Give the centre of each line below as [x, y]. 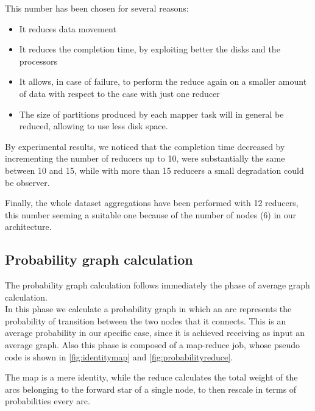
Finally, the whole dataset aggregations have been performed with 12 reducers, [152, 203]
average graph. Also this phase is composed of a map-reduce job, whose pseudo [153, 345]
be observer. [27, 182]
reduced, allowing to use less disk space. [94, 126]
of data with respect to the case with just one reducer [119, 93]
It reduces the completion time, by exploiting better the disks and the [150, 49]
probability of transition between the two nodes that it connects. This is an [146, 320]
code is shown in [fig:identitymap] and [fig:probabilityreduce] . [119, 356]
